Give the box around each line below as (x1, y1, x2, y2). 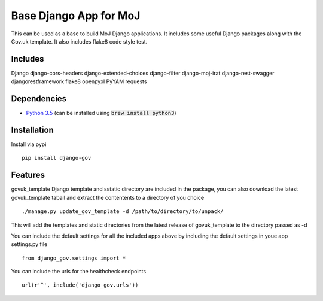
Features (11, 170, 45, 180)
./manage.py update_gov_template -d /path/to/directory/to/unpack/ (22, 208, 224, 215)
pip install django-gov (22, 154, 92, 162)
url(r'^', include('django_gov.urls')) (22, 282, 139, 288)
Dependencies (11, 93, 67, 104)
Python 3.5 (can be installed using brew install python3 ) (26, 110, 176, 117)
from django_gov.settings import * (22, 254, 126, 262)
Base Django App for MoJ (11, 9, 141, 22)
